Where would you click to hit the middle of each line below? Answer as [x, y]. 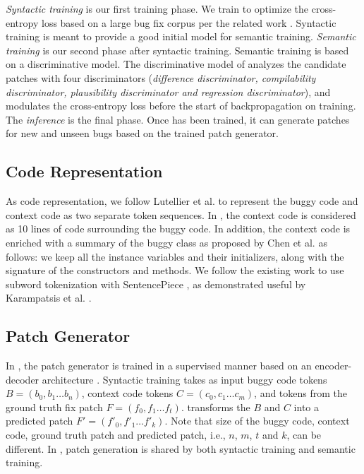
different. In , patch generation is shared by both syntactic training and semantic [181, 448]
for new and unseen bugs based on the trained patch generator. [142, 133]
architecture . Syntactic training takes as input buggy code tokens [184, 379]
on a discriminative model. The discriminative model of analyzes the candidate [176, 64]
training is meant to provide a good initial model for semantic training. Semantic [181, 36]
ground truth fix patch [54, 407]
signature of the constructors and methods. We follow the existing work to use [175, 270]
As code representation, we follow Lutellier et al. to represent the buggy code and [182, 201]
